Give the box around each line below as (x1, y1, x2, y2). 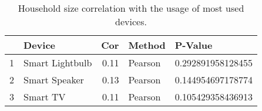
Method (128, 38, 166, 52)
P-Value (174, 38, 213, 52)
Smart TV (23, 90, 66, 103)
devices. (115, 15, 147, 28)
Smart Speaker (23, 73, 84, 86)
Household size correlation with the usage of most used (18, 1, 244, 15)
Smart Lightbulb (23, 56, 92, 69)
